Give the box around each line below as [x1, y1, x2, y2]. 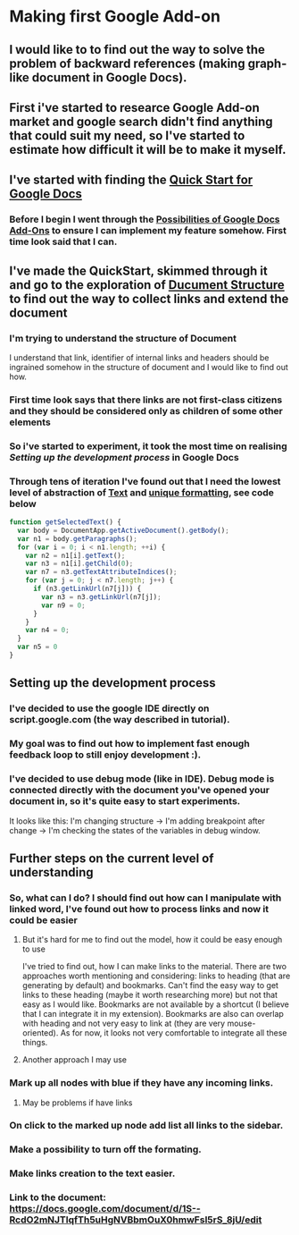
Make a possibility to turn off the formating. [9, 1143, 203, 1155]
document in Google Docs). [31, 70, 187, 85]
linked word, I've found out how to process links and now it [9, 902, 270, 915]
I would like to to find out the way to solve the [9, 42, 266, 57]
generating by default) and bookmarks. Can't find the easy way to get [21, 980, 279, 991]
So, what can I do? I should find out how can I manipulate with [9, 892, 282, 904]
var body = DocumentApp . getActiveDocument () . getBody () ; [17, 526, 229, 535]
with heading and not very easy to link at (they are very [21, 1018, 226, 1029]
